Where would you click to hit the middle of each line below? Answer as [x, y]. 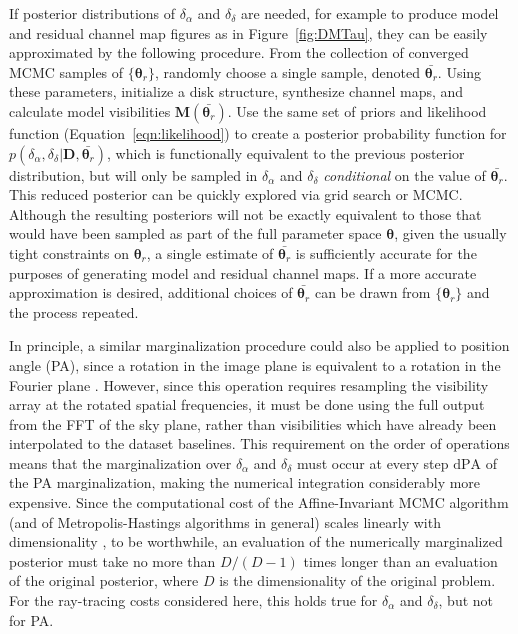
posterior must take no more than [112, 560]
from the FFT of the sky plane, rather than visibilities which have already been [253, 423]
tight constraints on [69, 252]
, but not [466, 600]
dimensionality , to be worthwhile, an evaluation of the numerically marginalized [256, 541]
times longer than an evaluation [400, 560]
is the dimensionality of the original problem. [357, 580]
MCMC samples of [66, 71]
